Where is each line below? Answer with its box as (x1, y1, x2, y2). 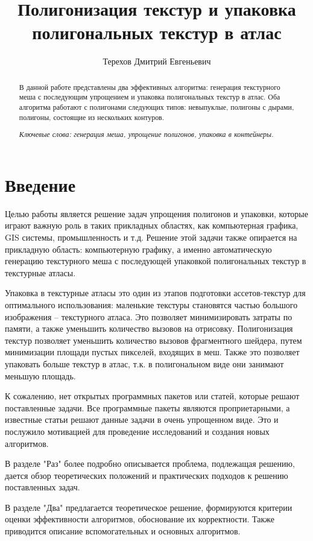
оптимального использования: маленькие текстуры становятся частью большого (5, 298, 298, 311)
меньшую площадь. (5, 369, 76, 382)
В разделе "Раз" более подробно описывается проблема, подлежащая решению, (5, 457, 295, 470)
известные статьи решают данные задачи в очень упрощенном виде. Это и (5, 413, 279, 426)
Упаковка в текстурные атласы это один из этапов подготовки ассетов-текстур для (5, 286, 306, 299)
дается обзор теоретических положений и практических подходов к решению (5, 469, 288, 481)
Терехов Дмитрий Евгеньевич (103, 55, 211, 68)
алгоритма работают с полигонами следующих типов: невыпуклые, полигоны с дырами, (19, 102, 294, 112)
